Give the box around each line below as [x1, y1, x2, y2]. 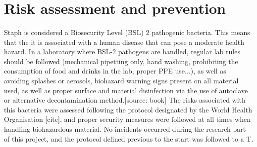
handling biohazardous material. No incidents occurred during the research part [4, 123, 246, 134]
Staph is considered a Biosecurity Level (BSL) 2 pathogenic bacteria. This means [4, 27, 250, 37]
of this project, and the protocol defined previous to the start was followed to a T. [4, 133, 254, 144]
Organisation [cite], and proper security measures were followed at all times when [4, 114, 251, 124]
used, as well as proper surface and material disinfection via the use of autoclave [4, 85, 248, 95]
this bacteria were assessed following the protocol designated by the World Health [4, 104, 253, 114]
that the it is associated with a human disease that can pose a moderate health [4, 37, 245, 47]
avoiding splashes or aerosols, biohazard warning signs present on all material [4, 75, 239, 85]
